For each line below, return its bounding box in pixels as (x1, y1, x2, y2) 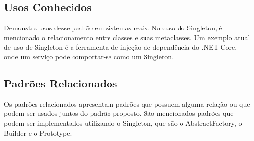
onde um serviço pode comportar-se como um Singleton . (4, 51, 174, 61)
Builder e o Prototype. (4, 127, 72, 138)
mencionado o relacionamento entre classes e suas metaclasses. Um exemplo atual (4, 32, 250, 42)
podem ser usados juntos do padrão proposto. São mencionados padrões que (4, 108, 234, 118)
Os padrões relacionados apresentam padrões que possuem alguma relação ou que (4, 98, 250, 109)
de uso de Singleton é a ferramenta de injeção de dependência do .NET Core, (4, 42, 237, 52)
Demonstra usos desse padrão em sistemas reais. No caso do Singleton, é (4, 23, 222, 33)
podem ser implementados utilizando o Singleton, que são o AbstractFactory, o (4, 117, 242, 128)
